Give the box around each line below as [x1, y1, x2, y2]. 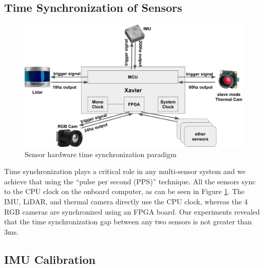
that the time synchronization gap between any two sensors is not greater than [4, 216, 252, 227]
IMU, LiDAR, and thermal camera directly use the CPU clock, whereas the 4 [4, 196, 248, 207]
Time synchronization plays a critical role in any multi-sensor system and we [4, 166, 246, 177]
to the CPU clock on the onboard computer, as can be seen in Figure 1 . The [4, 186, 245, 197]
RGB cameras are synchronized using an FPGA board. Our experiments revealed [4, 206, 260, 217]
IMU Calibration [4, 251, 96, 267]
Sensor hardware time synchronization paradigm [25, 148, 177, 159]
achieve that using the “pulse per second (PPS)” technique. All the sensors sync [4, 176, 256, 186]
